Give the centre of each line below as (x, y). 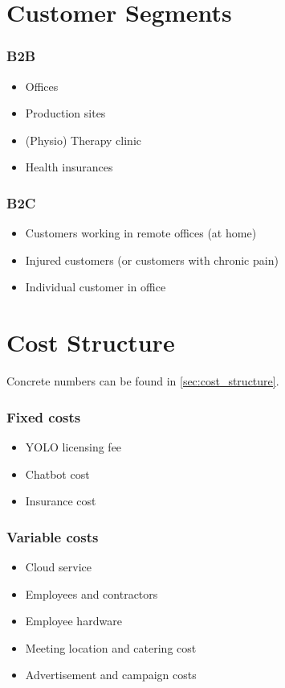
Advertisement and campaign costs (111, 675)
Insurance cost (61, 501)
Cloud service (58, 566)
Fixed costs (44, 416)
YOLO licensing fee (73, 446)
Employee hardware (73, 621)
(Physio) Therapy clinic (83, 140)
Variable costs (53, 536)
